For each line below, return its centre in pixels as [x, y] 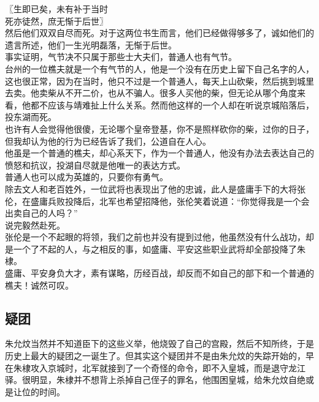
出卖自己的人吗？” [41, 213]
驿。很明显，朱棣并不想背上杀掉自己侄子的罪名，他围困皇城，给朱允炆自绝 [155, 380]
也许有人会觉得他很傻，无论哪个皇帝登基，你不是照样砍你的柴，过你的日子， [159, 128]
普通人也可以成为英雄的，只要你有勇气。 [86, 177]
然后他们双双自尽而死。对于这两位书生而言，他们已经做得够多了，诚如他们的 [159, 33]
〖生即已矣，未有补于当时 [56, 9]
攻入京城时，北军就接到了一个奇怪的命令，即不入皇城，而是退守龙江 [168, 367]
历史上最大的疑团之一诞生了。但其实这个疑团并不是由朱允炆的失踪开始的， [155, 356]
